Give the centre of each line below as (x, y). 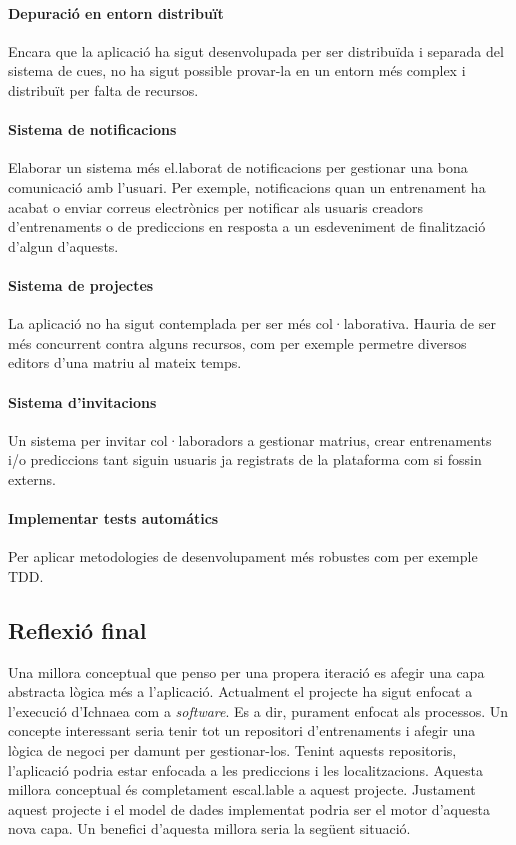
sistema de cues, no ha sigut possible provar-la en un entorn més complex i (237, 70)
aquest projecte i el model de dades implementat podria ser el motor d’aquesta (249, 808)
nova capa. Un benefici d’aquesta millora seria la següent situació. (209, 828)
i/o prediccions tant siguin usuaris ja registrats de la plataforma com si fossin (245, 459)
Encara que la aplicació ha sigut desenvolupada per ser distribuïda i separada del (256, 50)
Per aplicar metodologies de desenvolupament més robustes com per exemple (243, 556)
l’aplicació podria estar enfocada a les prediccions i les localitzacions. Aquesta (246, 769)
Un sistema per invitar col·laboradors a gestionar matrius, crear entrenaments (250, 439)
